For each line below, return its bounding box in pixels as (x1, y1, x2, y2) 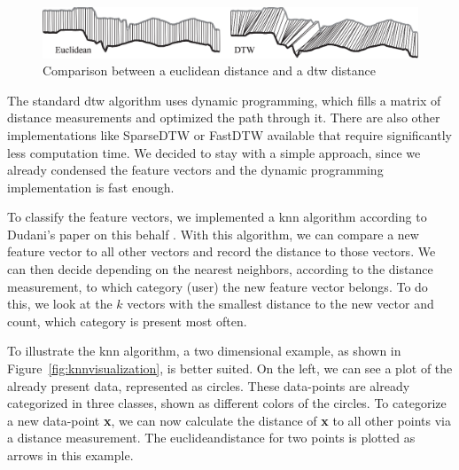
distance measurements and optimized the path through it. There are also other (7, 108, 440, 127)
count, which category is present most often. (7, 311, 247, 330)
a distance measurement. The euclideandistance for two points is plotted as (7, 428, 416, 447)
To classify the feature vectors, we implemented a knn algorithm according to (7, 208, 427, 226)
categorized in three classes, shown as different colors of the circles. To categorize (7, 394, 447, 412)
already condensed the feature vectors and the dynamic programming (7, 161, 384, 179)
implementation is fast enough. (7, 177, 175, 196)
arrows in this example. (7, 446, 134, 465)
